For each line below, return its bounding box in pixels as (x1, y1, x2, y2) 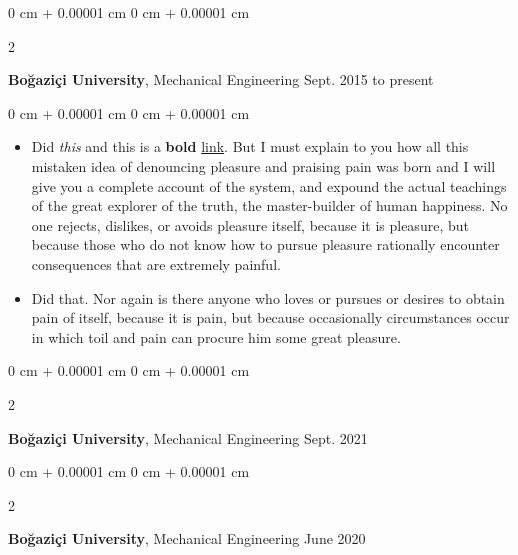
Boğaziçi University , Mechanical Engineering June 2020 (8, 528, 366, 549)
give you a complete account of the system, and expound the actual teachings (31, 175, 507, 196)
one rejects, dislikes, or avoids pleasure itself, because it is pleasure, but (31, 214, 469, 235)
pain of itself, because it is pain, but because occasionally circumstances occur (31, 307, 510, 328)
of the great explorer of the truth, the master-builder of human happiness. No (31, 195, 508, 216)
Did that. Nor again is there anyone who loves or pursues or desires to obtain (31, 287, 505, 308)
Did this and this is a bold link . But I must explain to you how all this (31, 136, 469, 157)
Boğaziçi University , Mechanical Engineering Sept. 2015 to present (8, 69, 434, 90)
